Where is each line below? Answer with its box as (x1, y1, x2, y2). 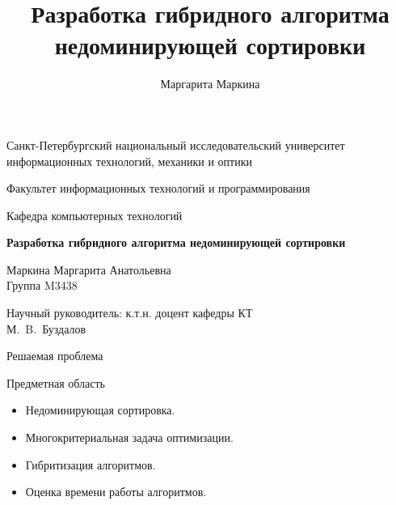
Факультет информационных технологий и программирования (6, 180, 310, 197)
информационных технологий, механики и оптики (6, 152, 252, 169)
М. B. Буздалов (6, 320, 86, 337)
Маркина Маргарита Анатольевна (6, 261, 171, 278)
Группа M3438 (6, 277, 78, 294)
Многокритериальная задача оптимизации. (25, 429, 234, 446)
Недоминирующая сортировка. (25, 401, 175, 418)
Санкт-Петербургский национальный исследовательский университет (6, 136, 345, 153)
